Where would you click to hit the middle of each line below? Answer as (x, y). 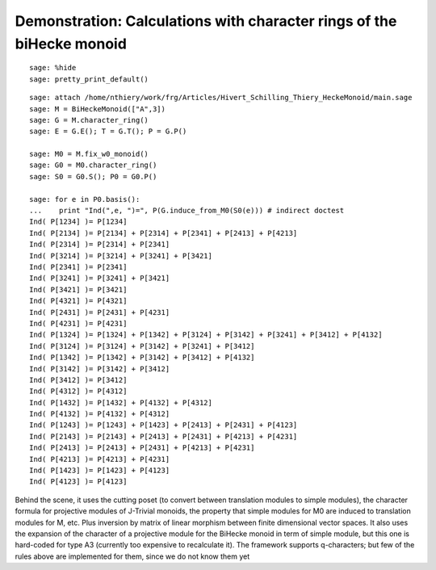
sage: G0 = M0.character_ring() (93, 165)
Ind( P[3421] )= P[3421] (78, 289)
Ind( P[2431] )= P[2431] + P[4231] (100, 312)
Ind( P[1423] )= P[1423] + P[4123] (100, 471)
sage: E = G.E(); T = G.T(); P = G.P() (108, 132)
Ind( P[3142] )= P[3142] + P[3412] (100, 369)
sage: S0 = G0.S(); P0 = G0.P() (93, 176)
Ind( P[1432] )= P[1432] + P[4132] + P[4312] (121, 402)
